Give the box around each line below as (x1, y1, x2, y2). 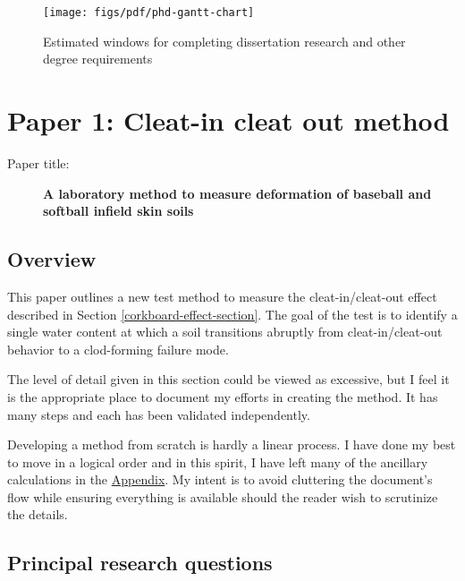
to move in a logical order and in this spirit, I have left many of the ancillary (7, 452, 428, 471)
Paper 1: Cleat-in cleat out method (7, 102, 450, 139)
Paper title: (7, 153, 70, 172)
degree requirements (43, 49, 153, 68)
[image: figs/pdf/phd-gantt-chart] (43, 6, 255, 19)
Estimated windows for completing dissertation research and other (43, 31, 406, 50)
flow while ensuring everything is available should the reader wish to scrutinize (7, 487, 438, 506)
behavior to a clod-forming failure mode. (7, 339, 229, 358)
